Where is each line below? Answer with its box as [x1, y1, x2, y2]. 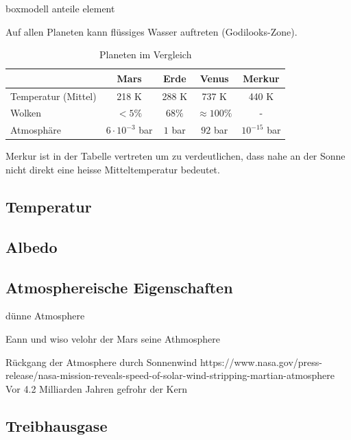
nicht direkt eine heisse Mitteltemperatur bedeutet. [5, 162, 220, 176]
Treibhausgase [5, 415, 108, 436]
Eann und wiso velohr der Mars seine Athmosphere [5, 331, 220, 345]
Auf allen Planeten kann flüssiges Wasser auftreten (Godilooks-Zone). [5, 24, 298, 38]
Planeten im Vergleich [99, 47, 192, 62]
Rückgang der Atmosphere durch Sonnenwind [5, 354, 197, 369]
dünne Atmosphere [5, 308, 85, 323]
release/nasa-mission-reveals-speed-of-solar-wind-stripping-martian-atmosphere [5, 368, 335, 382]
